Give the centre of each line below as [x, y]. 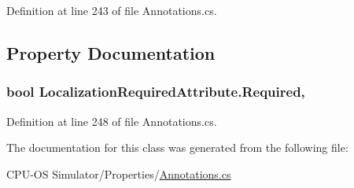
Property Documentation [111, 52]
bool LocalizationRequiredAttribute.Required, [156, 92]
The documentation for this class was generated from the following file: [177, 147]
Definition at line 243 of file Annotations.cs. [112, 10]
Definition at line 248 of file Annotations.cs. [112, 121]
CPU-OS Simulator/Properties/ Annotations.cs [119, 173]
